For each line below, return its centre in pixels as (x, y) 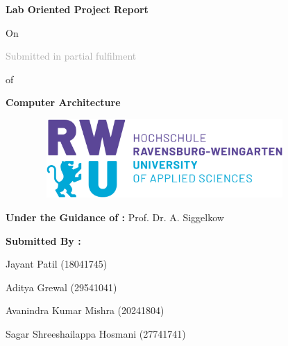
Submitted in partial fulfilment (71, 56)
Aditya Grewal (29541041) (61, 287)
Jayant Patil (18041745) (57, 264)
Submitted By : (43, 240)
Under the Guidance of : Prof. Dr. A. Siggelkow (115, 217)
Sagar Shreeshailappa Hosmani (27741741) (96, 333)
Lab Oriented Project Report (77, 9)
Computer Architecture (63, 102)
